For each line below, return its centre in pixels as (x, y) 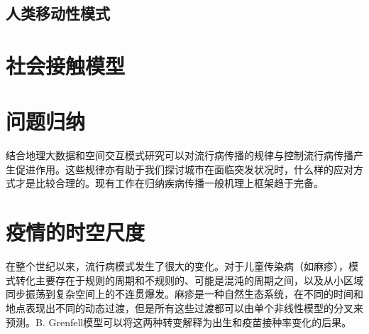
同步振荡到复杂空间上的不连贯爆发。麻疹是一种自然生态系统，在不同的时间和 (184, 294)
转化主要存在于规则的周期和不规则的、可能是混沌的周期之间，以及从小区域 (189, 280)
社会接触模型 (66, 65)
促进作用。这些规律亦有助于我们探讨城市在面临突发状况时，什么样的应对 (184, 169)
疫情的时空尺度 (76, 232)
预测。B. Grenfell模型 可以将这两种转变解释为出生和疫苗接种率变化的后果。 (179, 322)
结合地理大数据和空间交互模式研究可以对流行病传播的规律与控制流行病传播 (180, 155)
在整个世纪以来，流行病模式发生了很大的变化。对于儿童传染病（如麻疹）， (177, 266)
